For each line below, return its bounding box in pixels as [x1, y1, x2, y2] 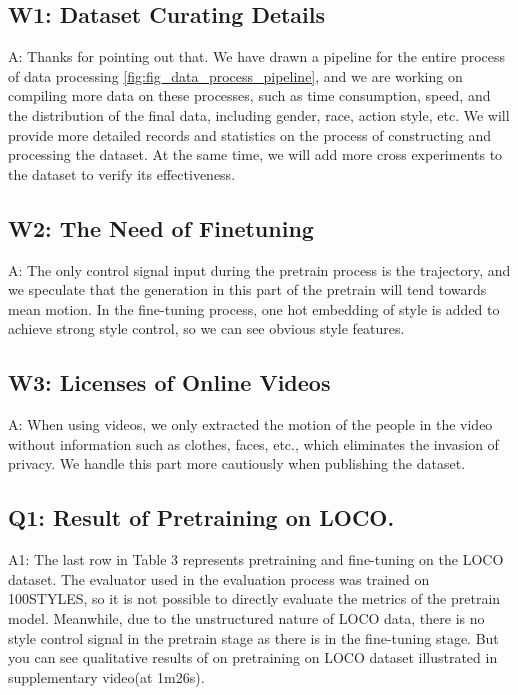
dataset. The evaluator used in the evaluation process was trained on [8, 568, 430, 589]
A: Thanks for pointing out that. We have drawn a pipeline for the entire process [8, 46, 506, 67]
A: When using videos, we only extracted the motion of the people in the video [8, 414, 493, 435]
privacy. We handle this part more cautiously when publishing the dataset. [8, 453, 466, 474]
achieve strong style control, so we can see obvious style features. [8, 318, 405, 339]
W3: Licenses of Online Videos [8, 367, 331, 398]
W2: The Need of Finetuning [8, 212, 314, 243]
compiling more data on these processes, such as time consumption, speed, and [8, 85, 491, 106]
